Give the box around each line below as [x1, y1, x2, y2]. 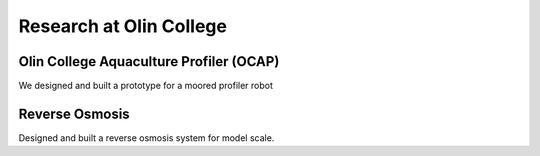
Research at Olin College [18, 15, 227, 37]
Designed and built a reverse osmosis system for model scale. [18, 131, 275, 144]
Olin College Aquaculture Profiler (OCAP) [18, 53, 280, 70]
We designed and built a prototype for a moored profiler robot [18, 80, 274, 92]
